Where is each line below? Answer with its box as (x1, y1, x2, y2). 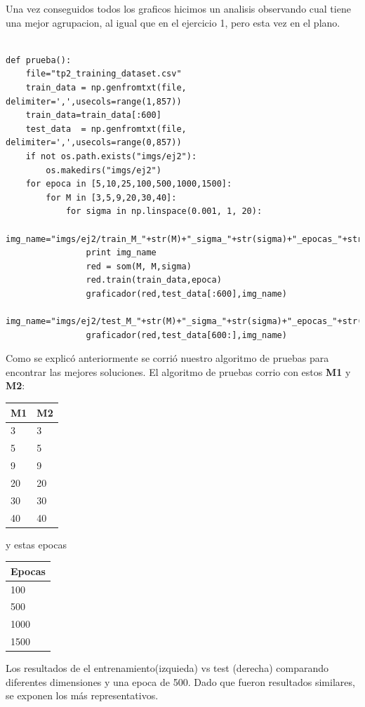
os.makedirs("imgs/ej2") (46, 165, 161, 175)
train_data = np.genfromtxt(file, (25, 82, 187, 93)
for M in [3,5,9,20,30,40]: (46, 192, 177, 203)
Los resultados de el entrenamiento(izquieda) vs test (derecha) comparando (6, 661, 328, 675)
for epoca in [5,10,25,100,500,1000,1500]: (25, 179, 232, 189)
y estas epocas (6, 537, 67, 551)
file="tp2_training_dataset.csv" (25, 69, 182, 79)
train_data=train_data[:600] (25, 110, 161, 121)
